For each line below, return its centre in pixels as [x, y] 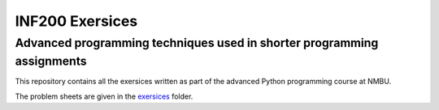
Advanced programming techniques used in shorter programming [197, 43]
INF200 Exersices [76, 21]
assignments [51, 61]
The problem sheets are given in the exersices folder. [104, 96]
